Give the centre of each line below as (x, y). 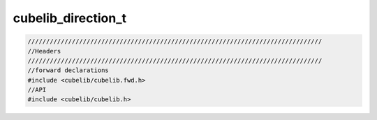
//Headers (44, 51)
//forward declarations (68, 70)
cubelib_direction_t (70, 18)
